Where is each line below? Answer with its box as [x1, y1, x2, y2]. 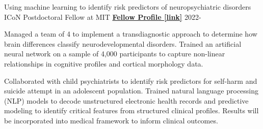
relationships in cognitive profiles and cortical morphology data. [4, 58, 203, 69]
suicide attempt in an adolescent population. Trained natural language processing [4, 85, 259, 96]
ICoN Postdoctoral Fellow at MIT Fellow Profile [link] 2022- [4, 11, 201, 22]
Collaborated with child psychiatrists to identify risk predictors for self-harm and [4, 75, 257, 86]
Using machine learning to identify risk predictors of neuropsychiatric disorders [4, 2, 251, 12]
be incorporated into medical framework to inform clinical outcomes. [4, 115, 218, 125]
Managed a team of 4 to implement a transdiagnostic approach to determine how [4, 28, 257, 39]
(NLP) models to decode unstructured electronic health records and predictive [4, 95, 249, 106]
